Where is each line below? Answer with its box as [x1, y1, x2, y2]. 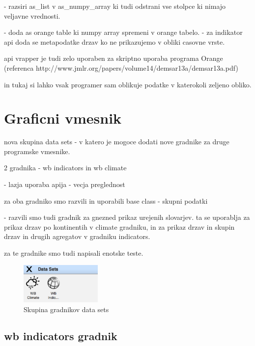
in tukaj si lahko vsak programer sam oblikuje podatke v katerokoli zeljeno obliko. [4, 79, 252, 89]
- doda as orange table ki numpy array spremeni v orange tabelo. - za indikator [4, 27, 243, 37]
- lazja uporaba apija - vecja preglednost [4, 179, 125, 189]
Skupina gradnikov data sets [24, 304, 109, 314]
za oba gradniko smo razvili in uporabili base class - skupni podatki [4, 195, 208, 206]
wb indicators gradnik [4, 328, 117, 343]
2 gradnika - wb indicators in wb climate [4, 162, 127, 173]
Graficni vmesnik [4, 108, 122, 128]
